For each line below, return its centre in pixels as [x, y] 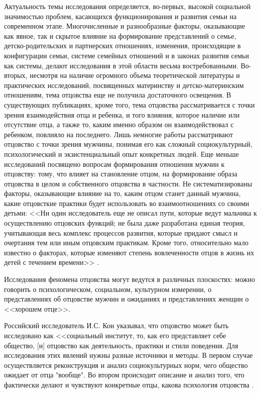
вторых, [16, 75]
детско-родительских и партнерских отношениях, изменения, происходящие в [122, 45]
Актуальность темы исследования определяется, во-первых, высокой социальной [127, 6]
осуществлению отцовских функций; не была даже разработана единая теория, [124, 223]
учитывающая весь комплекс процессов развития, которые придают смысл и [121, 232]
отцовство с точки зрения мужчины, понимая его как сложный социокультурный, [128, 144]
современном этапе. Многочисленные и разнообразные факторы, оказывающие [125, 26]
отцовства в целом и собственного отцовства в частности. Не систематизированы [128, 183]
